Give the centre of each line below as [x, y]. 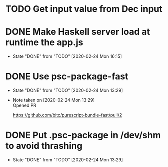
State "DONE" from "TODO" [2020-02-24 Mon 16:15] [67, 56]
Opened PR [24, 105]
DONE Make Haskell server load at [78, 32]
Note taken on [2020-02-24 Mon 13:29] [54, 100]
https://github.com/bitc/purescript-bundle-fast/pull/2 [67, 115]
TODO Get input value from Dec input [84, 9]
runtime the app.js [44, 43]
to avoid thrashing [44, 146]
